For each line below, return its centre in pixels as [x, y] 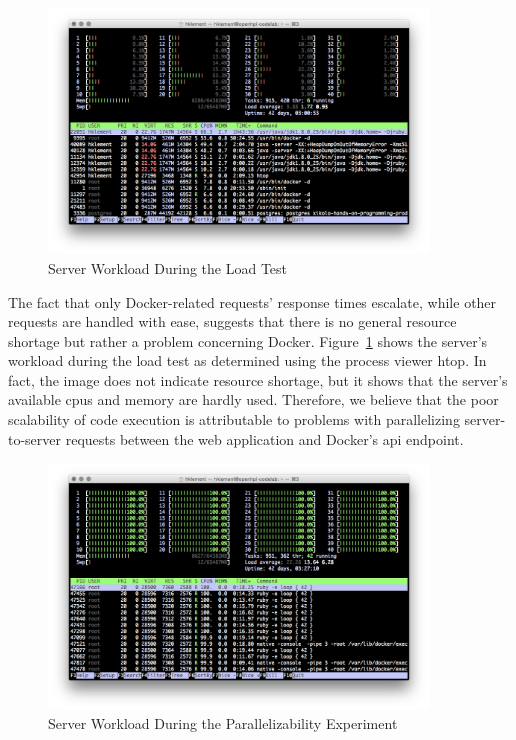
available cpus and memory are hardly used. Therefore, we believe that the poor [253, 399]
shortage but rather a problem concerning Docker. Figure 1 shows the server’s [248, 340]
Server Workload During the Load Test [168, 267]
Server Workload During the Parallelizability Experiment [223, 723]
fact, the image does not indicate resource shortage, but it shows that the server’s [258, 379]
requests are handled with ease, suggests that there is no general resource [232, 321]
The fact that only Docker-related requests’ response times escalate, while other [252, 301]
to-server [35, 438]
